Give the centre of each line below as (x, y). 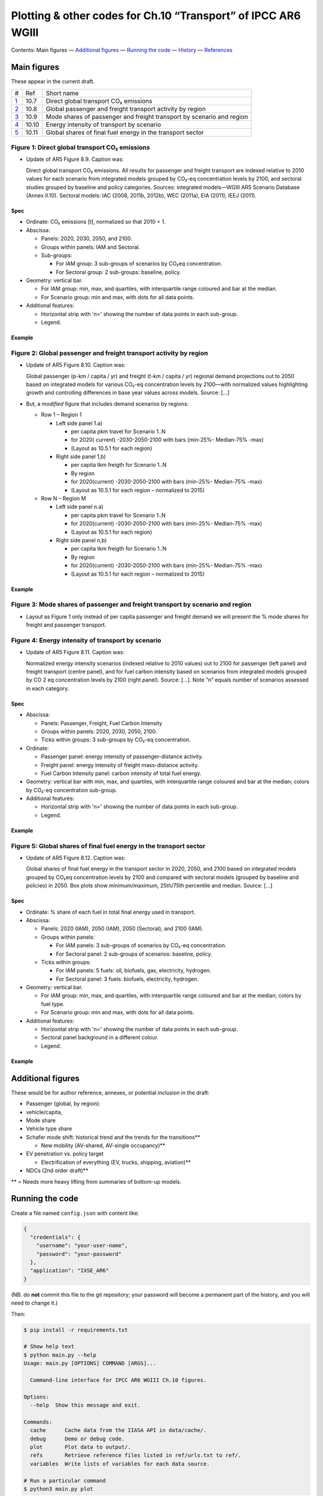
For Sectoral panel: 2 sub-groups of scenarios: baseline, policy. (134, 954)
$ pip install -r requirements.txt (76, 1330)
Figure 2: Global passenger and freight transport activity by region (110, 353)
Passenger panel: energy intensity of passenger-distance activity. (122, 756)
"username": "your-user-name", (82, 1246)
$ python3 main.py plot (59, 1489)
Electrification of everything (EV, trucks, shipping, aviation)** (116, 1162)
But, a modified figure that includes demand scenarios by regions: (107, 403)
